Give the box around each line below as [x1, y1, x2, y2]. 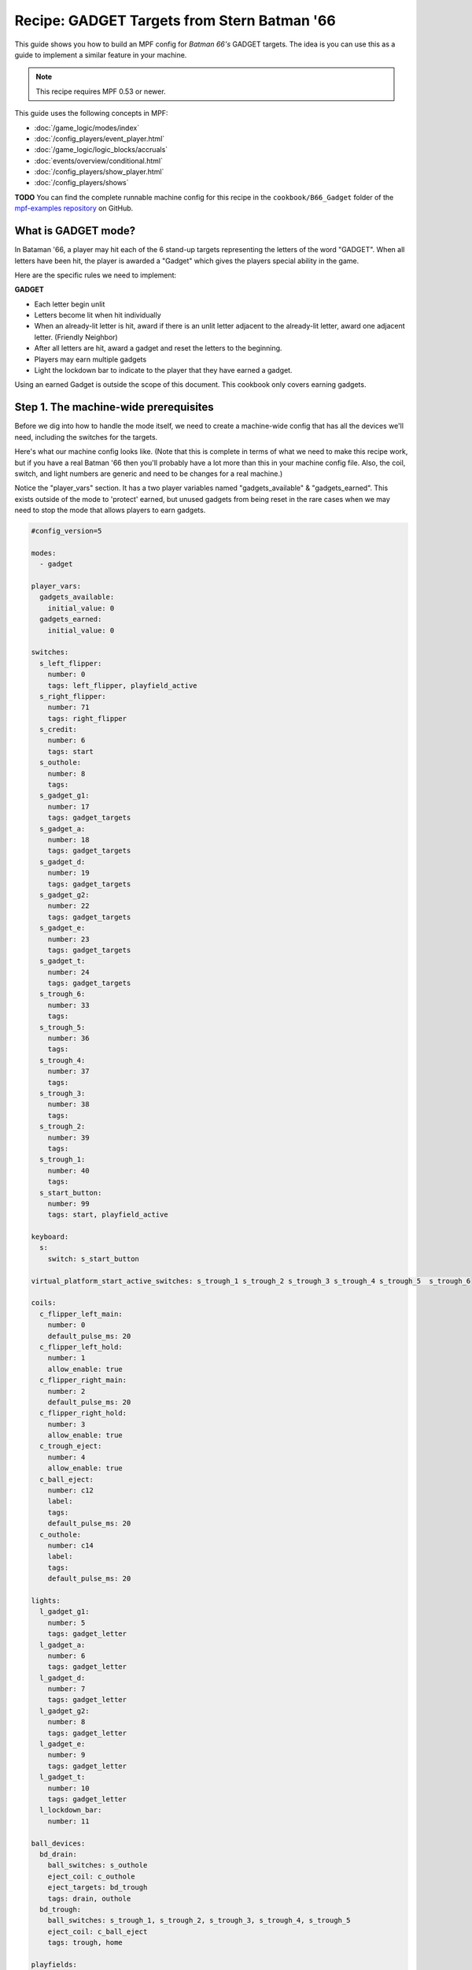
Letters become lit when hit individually [34, 310, 161, 320]
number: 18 [47, 835, 90, 844]
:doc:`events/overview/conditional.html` [34, 156, 163, 165]
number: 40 [47, 1166, 90, 1175]
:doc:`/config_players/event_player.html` [34, 134, 165, 143]
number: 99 [47, 1199, 90, 1208]
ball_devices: [31, 1838, 86, 1848]
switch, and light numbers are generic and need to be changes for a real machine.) [14, 469, 283, 478]
